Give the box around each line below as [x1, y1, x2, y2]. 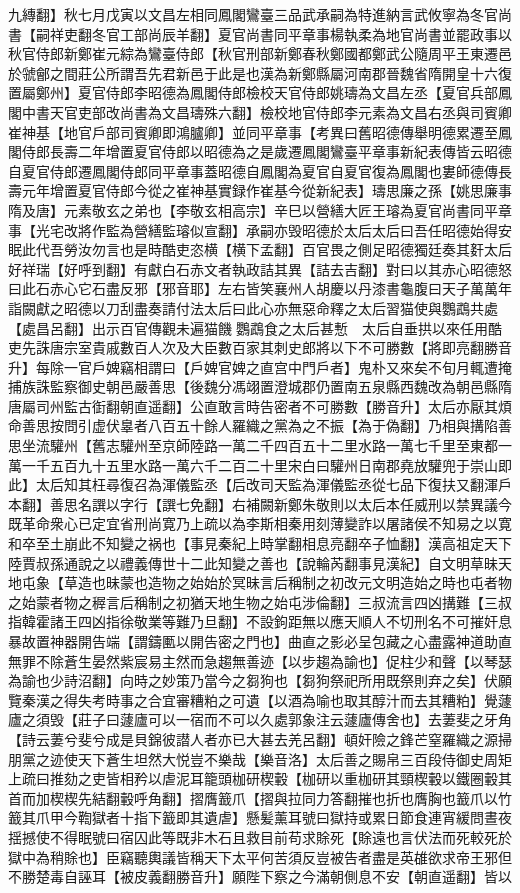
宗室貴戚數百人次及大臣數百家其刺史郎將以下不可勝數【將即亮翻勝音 [63, 337, 512, 358]
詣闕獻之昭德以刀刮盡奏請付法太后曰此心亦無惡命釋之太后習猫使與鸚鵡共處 [8, 297, 498, 318]
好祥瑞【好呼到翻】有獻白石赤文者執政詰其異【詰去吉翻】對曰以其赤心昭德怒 [8, 258, 512, 279]
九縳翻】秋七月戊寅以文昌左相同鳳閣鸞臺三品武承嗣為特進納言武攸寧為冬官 [8, 4, 498, 24]
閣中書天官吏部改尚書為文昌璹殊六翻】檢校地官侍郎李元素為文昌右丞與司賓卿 [8, 101, 512, 122]
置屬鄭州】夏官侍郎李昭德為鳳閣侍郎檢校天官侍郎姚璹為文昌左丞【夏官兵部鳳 [8, 82, 512, 103]
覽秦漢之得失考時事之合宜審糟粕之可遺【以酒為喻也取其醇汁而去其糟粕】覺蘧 [8, 689, 512, 710]
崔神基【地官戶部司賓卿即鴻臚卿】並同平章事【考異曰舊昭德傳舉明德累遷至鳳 [8, 121, 512, 142]
